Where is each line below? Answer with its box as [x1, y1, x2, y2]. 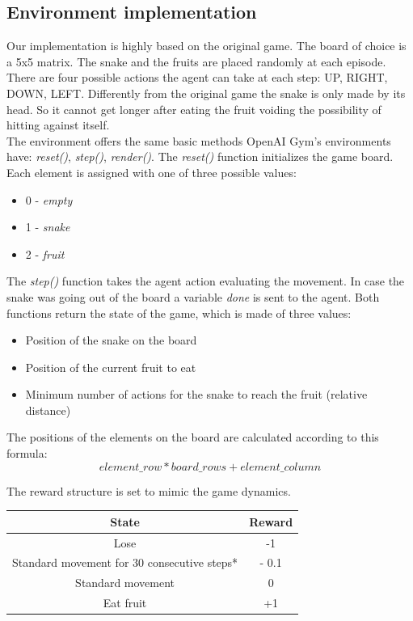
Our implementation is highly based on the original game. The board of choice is [6, 37, 407, 54]
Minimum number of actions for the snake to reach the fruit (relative [25, 386, 368, 403]
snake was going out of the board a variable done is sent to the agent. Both [6, 288, 380, 305]
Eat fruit [103, 594, 147, 611]
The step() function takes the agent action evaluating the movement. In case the [6, 272, 405, 289]
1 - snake [25, 218, 70, 235]
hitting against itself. [6, 116, 110, 133]
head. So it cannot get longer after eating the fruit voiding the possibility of [6, 100, 381, 117]
